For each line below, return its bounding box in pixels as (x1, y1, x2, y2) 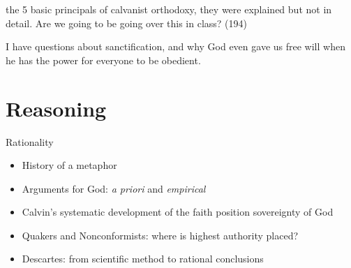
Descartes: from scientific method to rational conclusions (22, 251, 264, 266)
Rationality (6, 134, 54, 149)
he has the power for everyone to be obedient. (6, 52, 201, 67)
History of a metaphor (22, 158, 117, 172)
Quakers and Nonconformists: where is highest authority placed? (22, 228, 299, 242)
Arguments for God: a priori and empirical (22, 181, 206, 195)
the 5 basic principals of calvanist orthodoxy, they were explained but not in (6, 2, 332, 16)
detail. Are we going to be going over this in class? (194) (6, 15, 247, 30)
